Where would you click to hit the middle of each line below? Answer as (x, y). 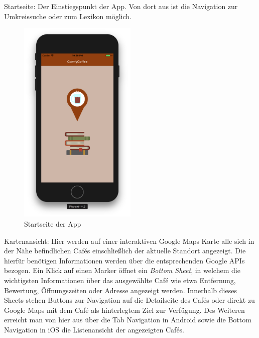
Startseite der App (53, 224)
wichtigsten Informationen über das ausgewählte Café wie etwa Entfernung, (120, 280)
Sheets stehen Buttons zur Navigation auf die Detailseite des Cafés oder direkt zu (129, 300)
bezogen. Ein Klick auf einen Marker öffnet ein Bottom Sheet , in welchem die (122, 270)
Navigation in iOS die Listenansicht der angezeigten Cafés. (94, 329)
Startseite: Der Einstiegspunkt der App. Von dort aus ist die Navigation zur (121, 6)
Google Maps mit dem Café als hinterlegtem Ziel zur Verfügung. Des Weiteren (124, 310)
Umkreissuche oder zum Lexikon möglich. (68, 16)
